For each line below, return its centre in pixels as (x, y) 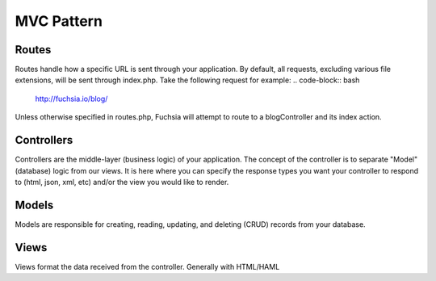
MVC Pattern (59, 21)
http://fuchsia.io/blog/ (71, 99)
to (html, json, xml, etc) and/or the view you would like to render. (122, 182)
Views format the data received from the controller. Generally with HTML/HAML (147, 266)
